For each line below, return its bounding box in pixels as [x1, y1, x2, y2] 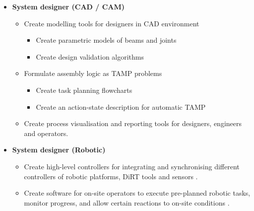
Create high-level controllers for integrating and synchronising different [24, 161, 240, 171]
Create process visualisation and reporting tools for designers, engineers [24, 118, 242, 129]
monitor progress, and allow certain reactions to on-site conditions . [24, 197, 230, 208]
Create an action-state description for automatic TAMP [36, 101, 206, 112]
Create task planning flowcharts [36, 84, 132, 95]
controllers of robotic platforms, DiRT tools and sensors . [24, 171, 198, 181]
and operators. [24, 128, 68, 138]
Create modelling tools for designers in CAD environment [24, 18, 199, 28]
